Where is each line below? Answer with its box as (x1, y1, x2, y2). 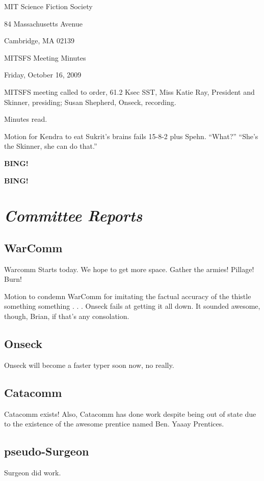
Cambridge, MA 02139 (4, 35, 75, 46)
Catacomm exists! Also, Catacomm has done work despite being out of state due (4, 408, 256, 419)
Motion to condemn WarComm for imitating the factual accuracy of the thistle (4, 290, 251, 301)
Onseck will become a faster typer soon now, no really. (4, 359, 174, 370)
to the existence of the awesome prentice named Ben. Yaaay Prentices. (4, 418, 224, 429)
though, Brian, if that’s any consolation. (4, 311, 129, 322)
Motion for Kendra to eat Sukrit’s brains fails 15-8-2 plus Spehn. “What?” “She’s (4, 130, 258, 141)
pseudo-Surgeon (4, 443, 89, 459)
